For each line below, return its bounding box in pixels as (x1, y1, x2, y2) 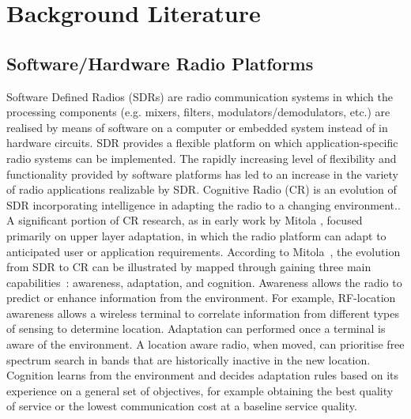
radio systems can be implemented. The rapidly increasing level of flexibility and (6, 149, 397, 166)
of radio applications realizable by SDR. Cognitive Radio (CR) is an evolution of (6, 181, 397, 198)
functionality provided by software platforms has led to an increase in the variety (6, 165, 398, 182)
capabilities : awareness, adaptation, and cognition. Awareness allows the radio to (6, 274, 402, 290)
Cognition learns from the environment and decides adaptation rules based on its (6, 367, 399, 383)
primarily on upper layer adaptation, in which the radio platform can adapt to (6, 227, 386, 243)
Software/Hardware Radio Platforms (6, 51, 314, 75)
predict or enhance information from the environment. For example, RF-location (6, 289, 396, 306)
